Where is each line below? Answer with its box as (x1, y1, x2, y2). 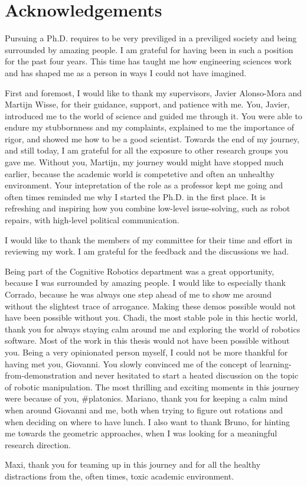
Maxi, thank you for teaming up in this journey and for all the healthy (5, 458, 261, 471)
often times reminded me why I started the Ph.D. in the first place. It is (5, 190, 266, 203)
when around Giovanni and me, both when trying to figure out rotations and (5, 403, 283, 416)
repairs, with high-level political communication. (5, 214, 179, 226)
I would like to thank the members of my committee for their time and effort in (5, 233, 293, 246)
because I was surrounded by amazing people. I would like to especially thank (5, 276, 286, 289)
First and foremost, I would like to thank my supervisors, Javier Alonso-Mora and (5, 86, 302, 99)
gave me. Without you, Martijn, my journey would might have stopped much (5, 156, 284, 168)
